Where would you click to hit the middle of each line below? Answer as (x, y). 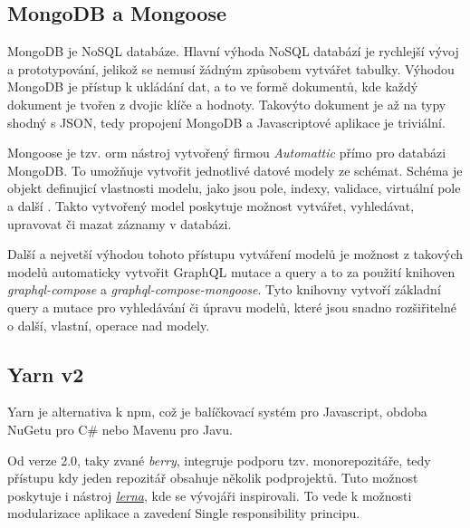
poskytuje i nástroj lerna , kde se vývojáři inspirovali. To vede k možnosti (210, 495)
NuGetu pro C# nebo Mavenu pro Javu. (120, 429)
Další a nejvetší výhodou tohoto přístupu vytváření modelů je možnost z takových (235, 254)
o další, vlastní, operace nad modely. (109, 325)
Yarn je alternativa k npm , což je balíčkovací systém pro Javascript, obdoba (217, 412)
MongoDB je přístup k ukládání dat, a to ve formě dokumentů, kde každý (213, 86)
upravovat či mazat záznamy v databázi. (120, 223)
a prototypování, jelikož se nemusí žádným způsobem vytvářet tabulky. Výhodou (231, 68)
